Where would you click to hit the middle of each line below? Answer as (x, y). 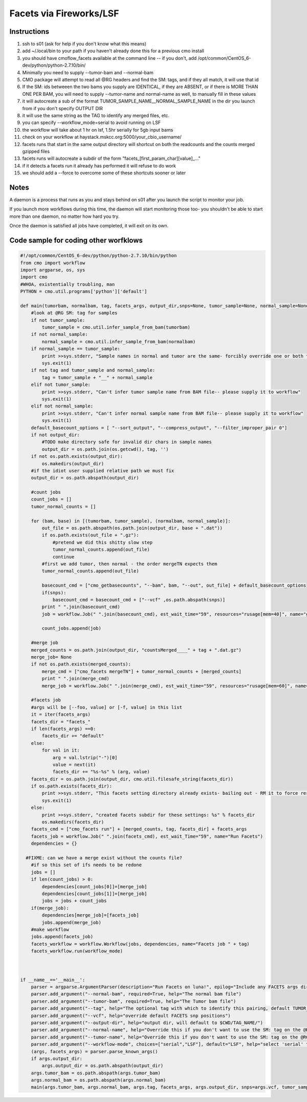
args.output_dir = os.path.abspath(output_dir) (103, 1066)
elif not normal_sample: (62, 406)
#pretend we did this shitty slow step (103, 542)
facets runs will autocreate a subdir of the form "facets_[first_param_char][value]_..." (111, 158)
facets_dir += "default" (73, 736)
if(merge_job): (50, 908)
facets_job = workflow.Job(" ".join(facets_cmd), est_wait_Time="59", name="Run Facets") (147, 836)
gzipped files (36, 151)
